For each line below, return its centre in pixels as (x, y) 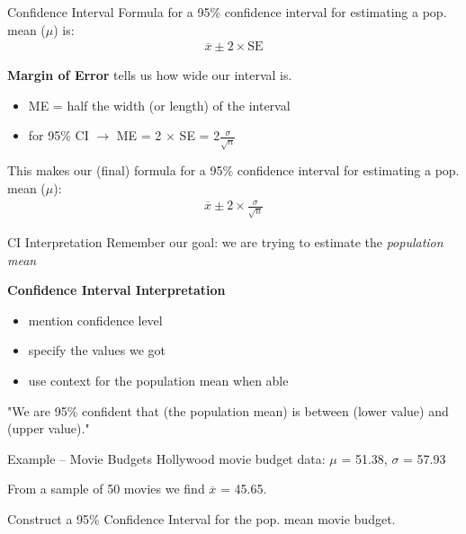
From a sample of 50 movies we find (106, 489)
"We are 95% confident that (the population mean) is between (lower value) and (228, 410)
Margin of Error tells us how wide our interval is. (150, 75)
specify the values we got (97, 350)
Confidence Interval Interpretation (116, 290)
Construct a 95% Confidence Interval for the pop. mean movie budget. (202, 518)
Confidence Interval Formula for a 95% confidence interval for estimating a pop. (227, 12)
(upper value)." (49, 428)
